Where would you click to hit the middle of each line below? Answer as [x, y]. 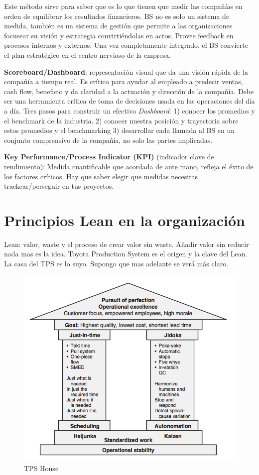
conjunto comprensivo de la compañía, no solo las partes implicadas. [108, 140]
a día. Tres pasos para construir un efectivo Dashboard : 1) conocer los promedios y [129, 110]
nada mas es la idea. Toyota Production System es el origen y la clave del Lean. [126, 254]
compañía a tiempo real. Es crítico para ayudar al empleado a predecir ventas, [124, 81]
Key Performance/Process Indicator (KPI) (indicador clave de [109, 157]
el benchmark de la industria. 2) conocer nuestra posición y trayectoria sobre [121, 120]
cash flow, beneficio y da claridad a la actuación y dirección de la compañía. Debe [129, 91]
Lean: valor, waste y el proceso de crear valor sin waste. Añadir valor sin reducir [127, 244]
